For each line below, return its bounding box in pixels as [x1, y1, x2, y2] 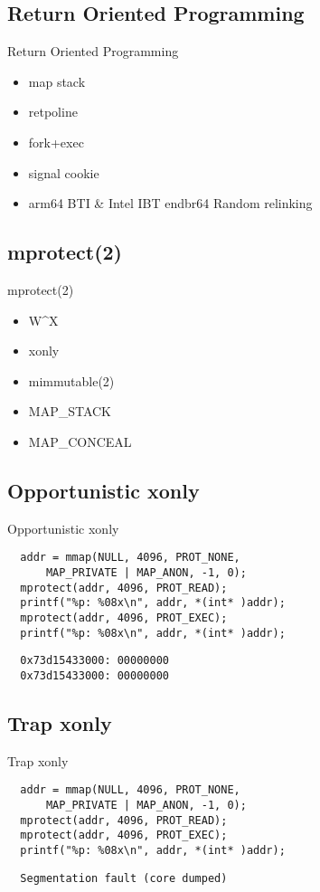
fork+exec [28, 132, 84, 151]
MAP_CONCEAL [28, 432, 132, 451]
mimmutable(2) [28, 371, 115, 390]
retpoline [28, 102, 78, 121]
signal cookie [28, 163, 99, 182]
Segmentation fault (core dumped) [20, 871, 228, 885]
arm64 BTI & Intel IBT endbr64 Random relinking [28, 194, 313, 213]
